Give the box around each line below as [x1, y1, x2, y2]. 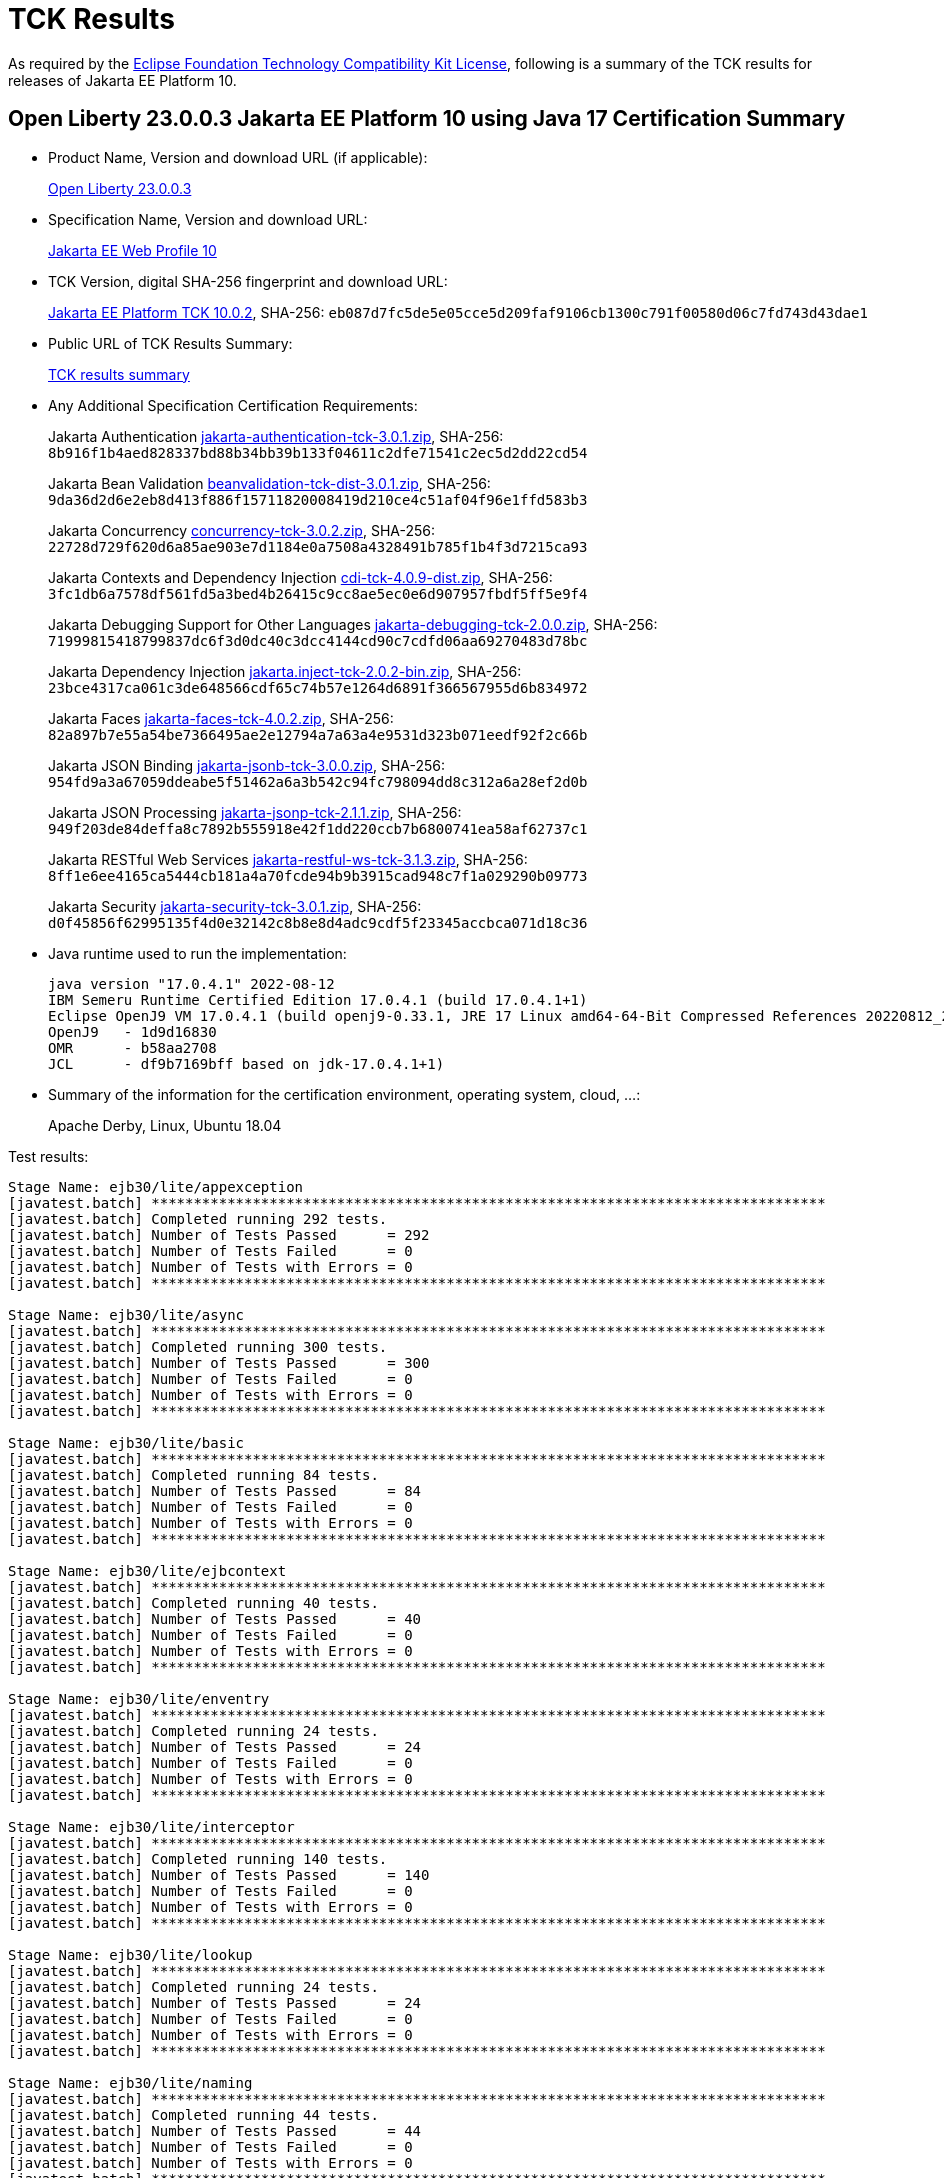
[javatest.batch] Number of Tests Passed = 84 [8, 1482, 422, 1499]
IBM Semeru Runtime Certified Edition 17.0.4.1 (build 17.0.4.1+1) [48, 991, 588, 1008]
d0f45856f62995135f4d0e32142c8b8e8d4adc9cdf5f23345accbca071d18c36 [48, 914, 588, 931]
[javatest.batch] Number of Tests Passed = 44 [8, 2122, 422, 2139]
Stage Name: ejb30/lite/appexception [8, 1178, 304, 1195]
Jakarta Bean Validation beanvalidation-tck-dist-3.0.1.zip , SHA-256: [48, 474, 491, 492]
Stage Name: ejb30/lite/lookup [8, 1946, 253, 1963]
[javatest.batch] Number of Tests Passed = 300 [8, 1354, 430, 1371]
